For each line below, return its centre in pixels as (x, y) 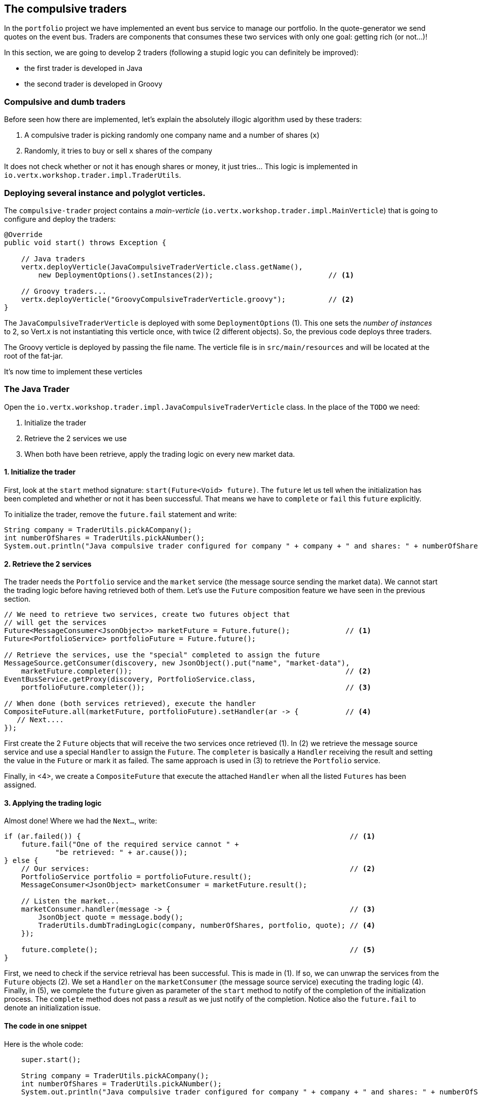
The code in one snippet (46, 1026)
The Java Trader (37, 389)
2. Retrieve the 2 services (48, 564)
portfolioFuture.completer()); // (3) (196, 687)
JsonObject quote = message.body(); (111, 917)
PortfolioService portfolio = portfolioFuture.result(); (136, 877)
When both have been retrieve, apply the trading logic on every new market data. (160, 454)
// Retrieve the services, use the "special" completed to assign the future (162, 655)
